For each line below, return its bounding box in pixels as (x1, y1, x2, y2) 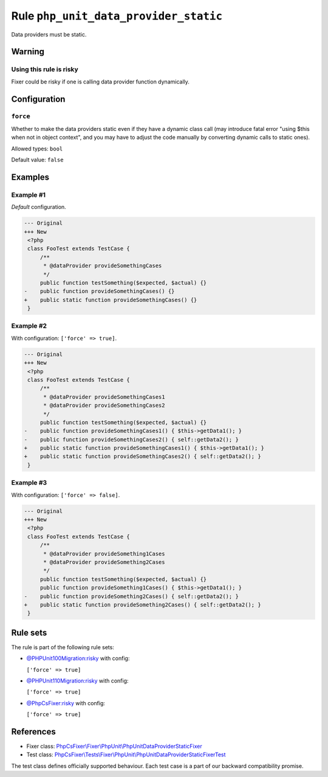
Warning (11, 46, 45, 57)
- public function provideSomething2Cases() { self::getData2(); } (24, 592, 239, 600)
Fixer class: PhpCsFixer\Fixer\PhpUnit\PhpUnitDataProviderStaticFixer (26, 743, 203, 750)
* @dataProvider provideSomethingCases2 (43, 402, 165, 409)
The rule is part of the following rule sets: (11, 643, 115, 651)
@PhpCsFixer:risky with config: (26, 699, 106, 706)
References (11, 726, 56, 737)
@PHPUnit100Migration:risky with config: (26, 655, 130, 662)
